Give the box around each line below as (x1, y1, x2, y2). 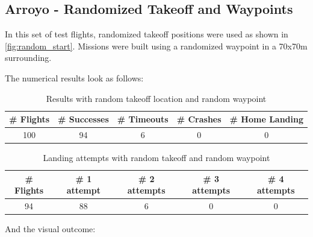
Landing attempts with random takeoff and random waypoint (43, 151, 270, 164)
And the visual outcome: (5, 223, 96, 235)
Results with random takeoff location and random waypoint (46, 92, 267, 104)
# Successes (58, 113, 109, 125)
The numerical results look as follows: (5, 71, 144, 84)
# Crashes (176, 113, 222, 125)
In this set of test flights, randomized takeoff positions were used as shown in (5, 28, 288, 40)
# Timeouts (117, 113, 169, 125)
